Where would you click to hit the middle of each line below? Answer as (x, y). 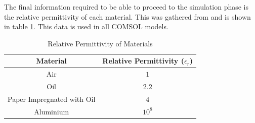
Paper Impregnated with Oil (52, 99)
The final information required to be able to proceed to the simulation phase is (126, 7)
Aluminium (52, 111)
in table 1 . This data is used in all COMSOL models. (86, 26)
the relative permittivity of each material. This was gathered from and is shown (127, 16)
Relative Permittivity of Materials (100, 43)
